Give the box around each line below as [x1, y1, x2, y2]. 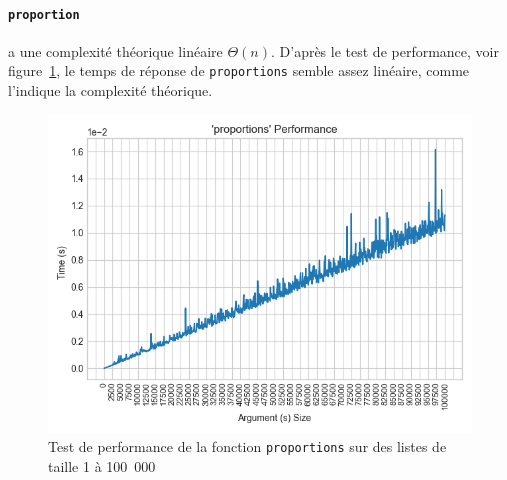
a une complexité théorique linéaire [8, 40, 223, 61]
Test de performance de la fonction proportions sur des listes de [48, 436, 447, 457]
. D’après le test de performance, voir [270, 40, 499, 61]
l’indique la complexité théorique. [8, 80, 213, 101]
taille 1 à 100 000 [48, 455, 156, 476]
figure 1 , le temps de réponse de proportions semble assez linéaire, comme [8, 60, 470, 81]
